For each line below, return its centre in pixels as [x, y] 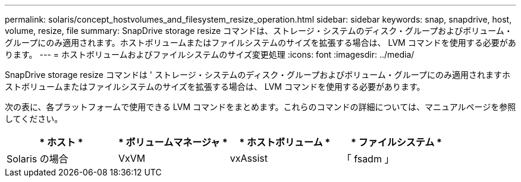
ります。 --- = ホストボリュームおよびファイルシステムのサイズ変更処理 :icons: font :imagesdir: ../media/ [210, 54]
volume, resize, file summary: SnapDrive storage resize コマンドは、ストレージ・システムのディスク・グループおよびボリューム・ [259, 31]
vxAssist [249, 158]
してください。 [34, 119]
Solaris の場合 [37, 159]
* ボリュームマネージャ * [173, 142]
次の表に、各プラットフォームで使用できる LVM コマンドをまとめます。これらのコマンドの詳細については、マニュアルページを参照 [260, 107]
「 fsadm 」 [368, 159]
